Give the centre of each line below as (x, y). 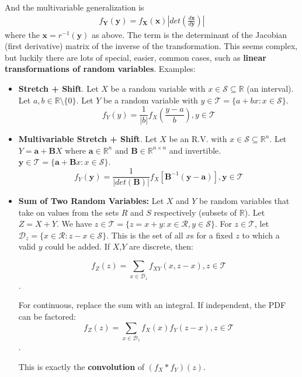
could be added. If (78, 246)
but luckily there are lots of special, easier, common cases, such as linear (136, 57)
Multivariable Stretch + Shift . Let (88, 139)
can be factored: (47, 316)
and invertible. (195, 150)
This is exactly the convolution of (81, 366)
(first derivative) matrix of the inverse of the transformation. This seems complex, (151, 46)
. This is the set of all (145, 235)
